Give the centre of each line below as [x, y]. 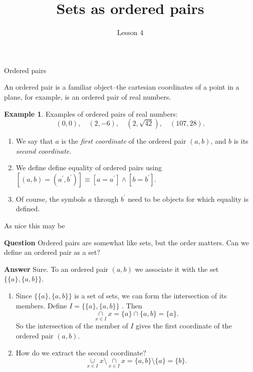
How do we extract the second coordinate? [81, 352]
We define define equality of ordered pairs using [89, 167]
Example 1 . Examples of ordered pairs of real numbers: [91, 113]
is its [241, 141]
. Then [132, 305]
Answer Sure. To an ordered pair [56, 269]
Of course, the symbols [51, 199]
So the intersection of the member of [72, 326]
